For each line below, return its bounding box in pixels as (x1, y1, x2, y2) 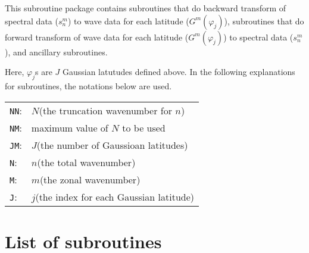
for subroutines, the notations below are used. (5, 79, 172, 92)
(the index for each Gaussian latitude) (35, 189, 194, 204)
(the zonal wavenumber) (39, 172, 141, 186)
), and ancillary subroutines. (5, 45, 108, 58)
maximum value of (31, 120, 108, 135)
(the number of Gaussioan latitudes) (36, 138, 188, 152)
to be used (122, 120, 166, 135)
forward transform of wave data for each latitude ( (5, 30, 189, 43)
